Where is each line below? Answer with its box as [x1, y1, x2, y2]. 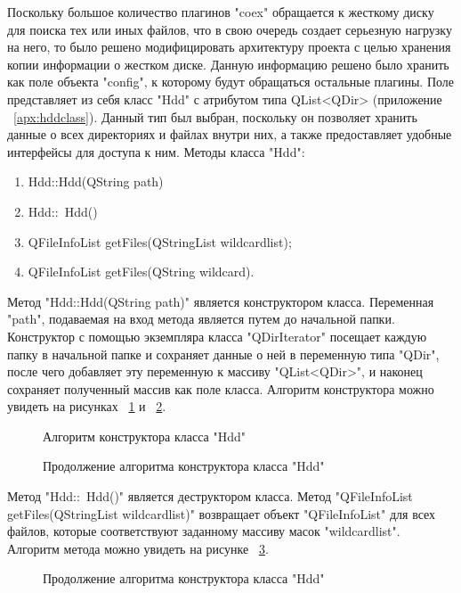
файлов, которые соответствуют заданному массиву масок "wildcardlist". [7, 522, 400, 540]
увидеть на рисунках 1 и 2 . [7, 397, 166, 416]
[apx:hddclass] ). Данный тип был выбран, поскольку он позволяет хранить [13, 107, 417, 126]
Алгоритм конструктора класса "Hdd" [43, 426, 246, 445]
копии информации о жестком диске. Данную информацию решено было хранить [7, 54, 449, 73]
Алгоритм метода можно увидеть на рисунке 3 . [7, 539, 269, 557]
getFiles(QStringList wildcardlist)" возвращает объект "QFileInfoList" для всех [7, 504, 436, 523]
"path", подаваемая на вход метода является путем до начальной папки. [7, 309, 395, 328]
